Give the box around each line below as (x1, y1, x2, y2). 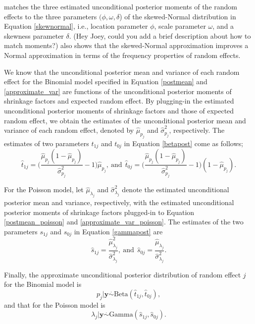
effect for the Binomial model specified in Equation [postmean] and (4, 76, 207, 87)
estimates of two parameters (4, 138, 89, 148)
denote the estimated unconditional (122, 184, 229, 195)
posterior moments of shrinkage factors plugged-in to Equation (4, 207, 195, 217)
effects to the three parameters (4, 11, 97, 21)
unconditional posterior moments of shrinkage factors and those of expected (4, 105, 234, 115)
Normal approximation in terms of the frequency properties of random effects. (4, 50, 241, 60)
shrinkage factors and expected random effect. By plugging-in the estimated (4, 96, 234, 106)
